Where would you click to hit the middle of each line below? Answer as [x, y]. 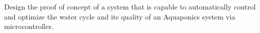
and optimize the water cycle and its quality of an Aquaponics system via [120, 16]
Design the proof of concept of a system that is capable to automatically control [130, 6]
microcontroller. [29, 26]
